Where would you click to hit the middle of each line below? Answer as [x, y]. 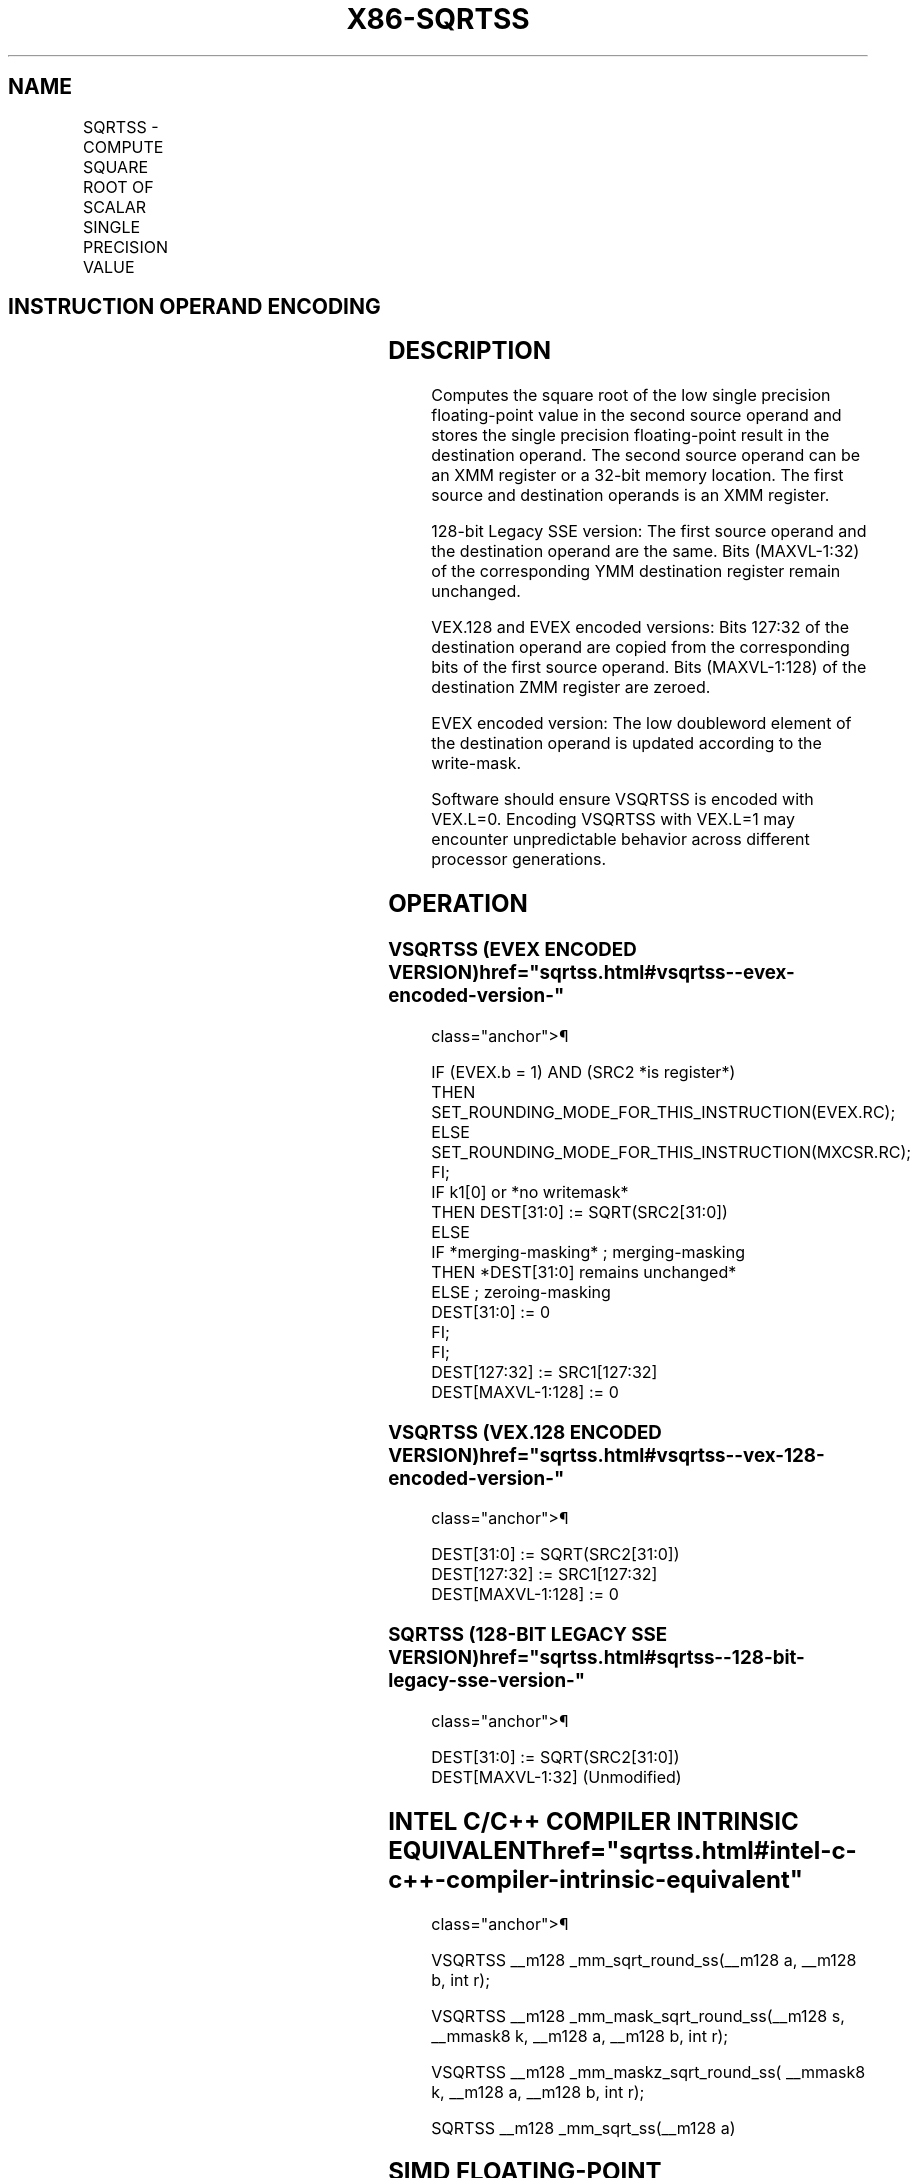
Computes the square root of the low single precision [631, 395]
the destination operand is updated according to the [626, 743]
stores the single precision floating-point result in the [630, 435]
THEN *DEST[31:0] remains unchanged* [584, 1271]
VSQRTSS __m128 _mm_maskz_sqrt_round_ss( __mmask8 [648, 2071]
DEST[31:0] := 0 [491, 1311]
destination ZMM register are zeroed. [571, 687]
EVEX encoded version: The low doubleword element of [641, 723]
